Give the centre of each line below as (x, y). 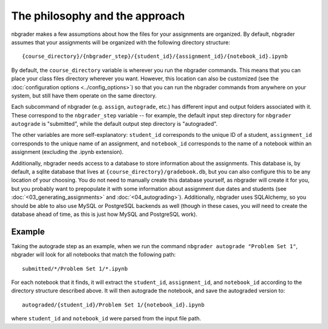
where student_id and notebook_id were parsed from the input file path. (106, 319)
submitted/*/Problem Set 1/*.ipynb (75, 268)
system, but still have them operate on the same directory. (84, 95)
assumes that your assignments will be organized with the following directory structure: (121, 42)
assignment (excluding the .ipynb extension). (67, 152)
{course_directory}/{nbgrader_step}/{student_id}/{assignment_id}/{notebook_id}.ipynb (155, 57)
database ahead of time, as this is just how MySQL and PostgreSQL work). (104, 214)
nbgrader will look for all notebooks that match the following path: (94, 255)
